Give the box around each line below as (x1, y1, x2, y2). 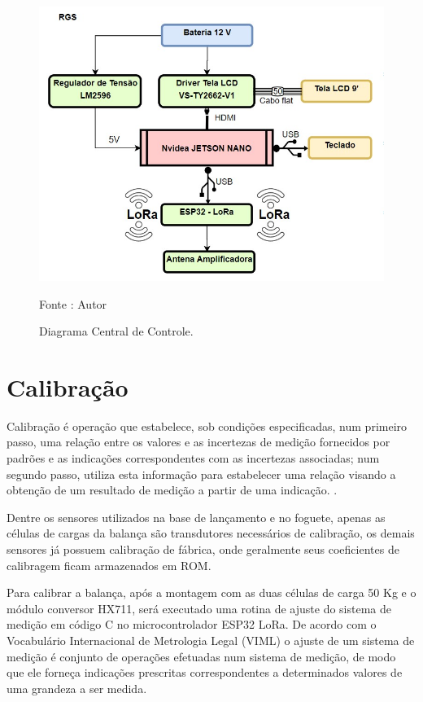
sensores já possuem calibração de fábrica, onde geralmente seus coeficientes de (7, 540, 399, 557)
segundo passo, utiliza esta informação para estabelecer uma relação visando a (7, 465, 396, 482)
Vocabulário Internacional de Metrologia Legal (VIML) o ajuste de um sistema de (7, 631, 415, 648)
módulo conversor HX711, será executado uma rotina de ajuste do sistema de (7, 599, 392, 616)
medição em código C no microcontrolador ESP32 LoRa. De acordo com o (7, 616, 377, 633)
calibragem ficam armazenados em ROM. (7, 556, 211, 573)
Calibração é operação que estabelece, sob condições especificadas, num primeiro (7, 417, 408, 434)
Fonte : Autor (39, 295, 107, 312)
